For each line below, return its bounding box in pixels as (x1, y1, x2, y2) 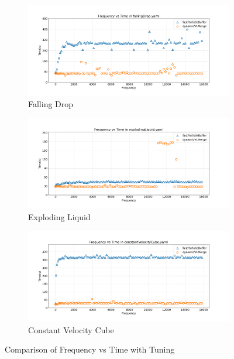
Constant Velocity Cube (28, 323, 114, 336)
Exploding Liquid (28, 210, 91, 223)
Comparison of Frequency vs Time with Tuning (5, 343, 175, 355)
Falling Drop (28, 98, 74, 110)
